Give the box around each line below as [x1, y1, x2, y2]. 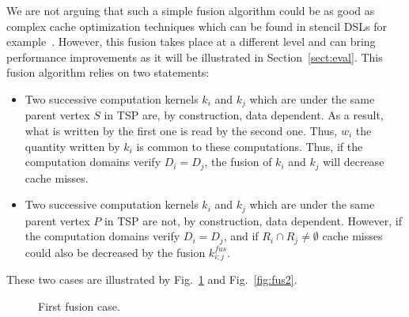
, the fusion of [204, 153, 272, 170]
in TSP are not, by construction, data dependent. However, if [104, 212, 402, 228]
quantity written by [25, 138, 120, 154]
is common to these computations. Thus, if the [136, 138, 363, 154]
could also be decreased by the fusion [25, 243, 206, 260]
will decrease [323, 153, 384, 170]
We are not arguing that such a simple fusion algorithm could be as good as [6, 2, 375, 18]
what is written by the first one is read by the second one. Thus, [25, 123, 338, 139]
